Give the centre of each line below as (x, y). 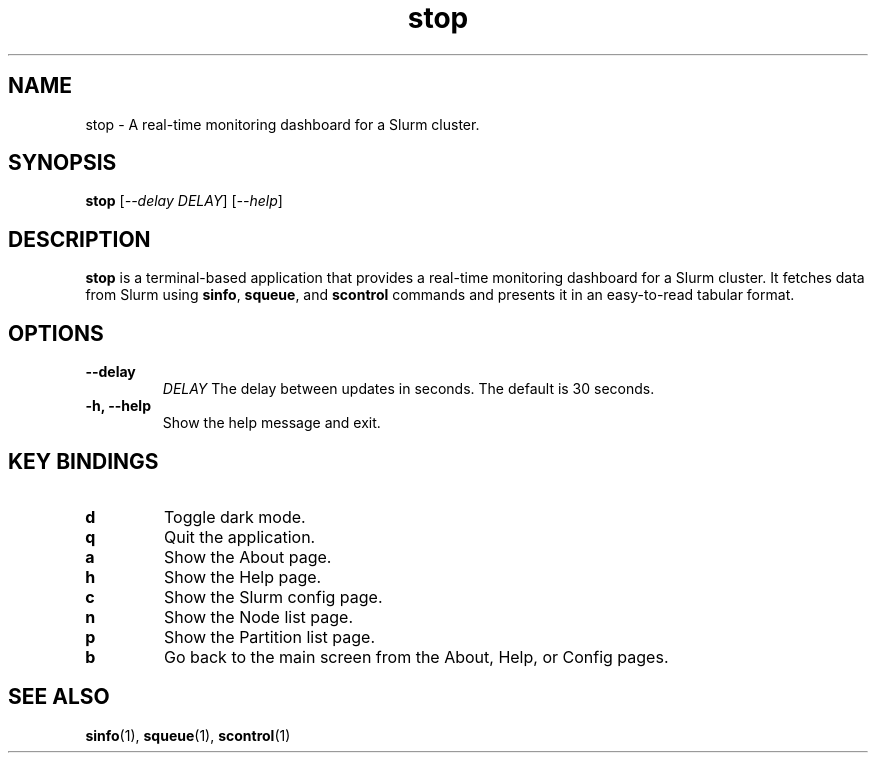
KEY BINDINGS (83, 461)
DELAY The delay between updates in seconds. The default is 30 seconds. (408, 389)
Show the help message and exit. (271, 423)
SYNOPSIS (62, 163)
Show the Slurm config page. (273, 596)
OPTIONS (56, 333)
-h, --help (118, 406)
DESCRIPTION (79, 239)
